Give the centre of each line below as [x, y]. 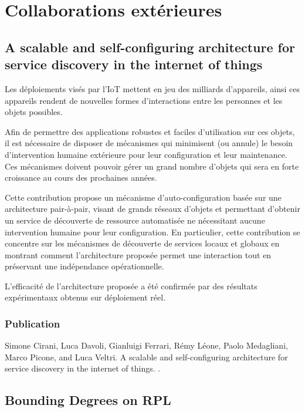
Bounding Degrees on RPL [88, 400]
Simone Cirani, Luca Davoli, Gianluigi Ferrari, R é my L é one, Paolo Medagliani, [146, 345]
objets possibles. [34, 112]
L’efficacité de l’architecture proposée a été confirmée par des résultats [131, 286]
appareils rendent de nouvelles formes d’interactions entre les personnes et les [144, 100]
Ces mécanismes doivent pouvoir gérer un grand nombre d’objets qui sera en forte [152, 166]
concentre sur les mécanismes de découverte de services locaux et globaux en [142, 243]
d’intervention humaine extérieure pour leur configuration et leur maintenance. [146, 154]
